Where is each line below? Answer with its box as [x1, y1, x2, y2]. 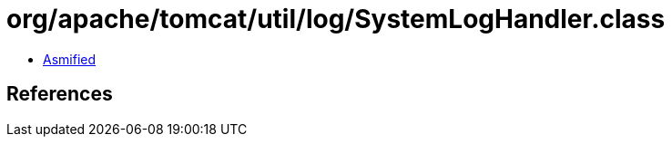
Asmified [43, 51, 97, 67]
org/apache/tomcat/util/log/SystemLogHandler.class [6, 4, 666, 34]
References [6, 82, 113, 106]
